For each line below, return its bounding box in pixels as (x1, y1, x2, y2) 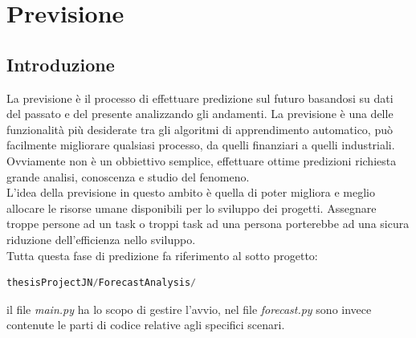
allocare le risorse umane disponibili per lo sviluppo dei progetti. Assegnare (6, 199, 377, 216)
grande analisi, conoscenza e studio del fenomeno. (6, 168, 250, 185)
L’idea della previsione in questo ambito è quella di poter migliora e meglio (6, 184, 375, 201)
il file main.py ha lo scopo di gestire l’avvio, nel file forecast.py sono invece (6, 300, 372, 317)
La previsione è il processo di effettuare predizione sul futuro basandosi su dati (6, 89, 394, 106)
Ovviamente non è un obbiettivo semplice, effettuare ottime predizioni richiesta (6, 152, 397, 169)
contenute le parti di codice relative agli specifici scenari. (6, 316, 285, 333)
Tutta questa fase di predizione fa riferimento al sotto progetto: (6, 246, 318, 263)
